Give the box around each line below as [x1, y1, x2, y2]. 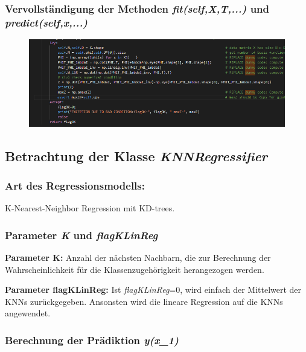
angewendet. [5, 307, 51, 319]
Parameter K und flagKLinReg [5, 227, 158, 242]
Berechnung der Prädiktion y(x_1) [5, 332, 179, 347]
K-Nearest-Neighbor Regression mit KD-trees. [5, 202, 175, 214]
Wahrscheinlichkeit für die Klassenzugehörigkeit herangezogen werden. [5, 263, 264, 275]
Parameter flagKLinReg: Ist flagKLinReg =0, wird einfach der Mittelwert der [5, 283, 302, 296]
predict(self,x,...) [5, 14, 88, 30]
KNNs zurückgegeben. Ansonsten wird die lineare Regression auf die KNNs [5, 295, 283, 307]
